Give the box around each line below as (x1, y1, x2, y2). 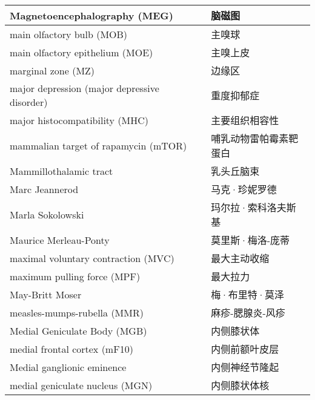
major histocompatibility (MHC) (10, 113, 149, 127)
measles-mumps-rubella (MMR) (10, 305, 144, 320)
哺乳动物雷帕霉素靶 (211, 131, 299, 145)
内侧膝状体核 (211, 378, 270, 392)
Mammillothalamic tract (10, 163, 113, 178)
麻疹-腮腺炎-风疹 (211, 306, 285, 320)
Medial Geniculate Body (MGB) (10, 323, 147, 338)
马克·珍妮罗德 (211, 182, 277, 196)
